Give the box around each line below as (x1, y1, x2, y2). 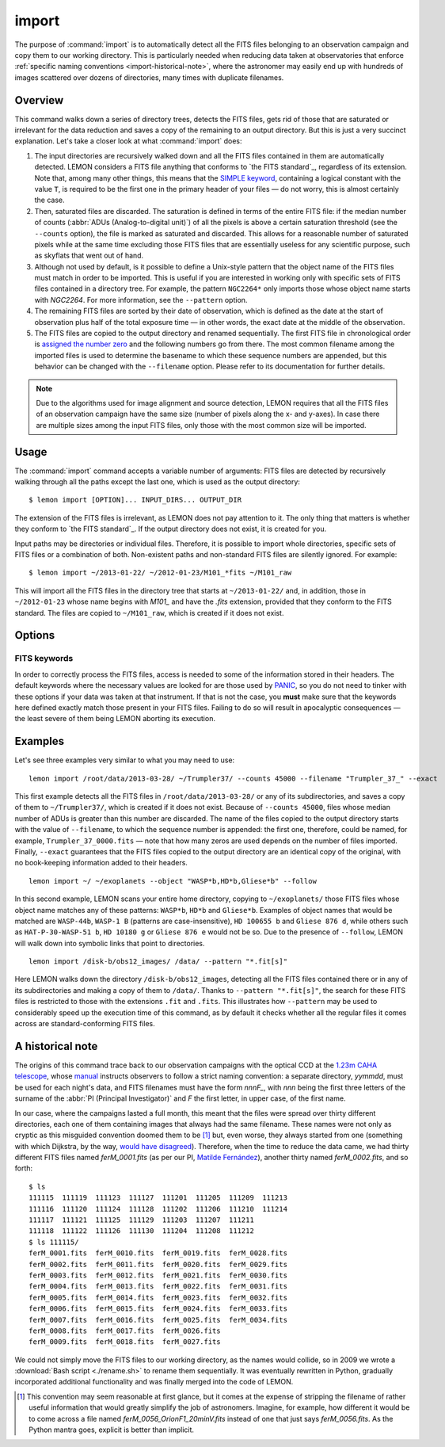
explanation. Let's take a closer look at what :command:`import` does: (14, 136, 242, 146)
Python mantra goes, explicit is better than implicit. (29, 1425, 194, 1434)
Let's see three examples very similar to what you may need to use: (14, 755, 235, 765)
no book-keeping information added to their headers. (14, 858, 188, 868)
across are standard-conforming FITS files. (14, 1019, 155, 1029)
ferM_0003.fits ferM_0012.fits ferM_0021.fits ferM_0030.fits (29, 1270, 288, 1280)
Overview (14, 94, 64, 107)
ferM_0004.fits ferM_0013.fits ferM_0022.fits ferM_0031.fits (29, 1282, 288, 1291)
